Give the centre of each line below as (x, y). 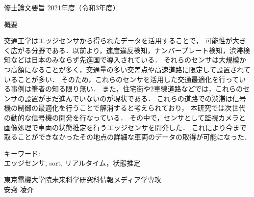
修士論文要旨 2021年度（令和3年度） (62, 7)
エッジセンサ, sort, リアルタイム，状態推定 (72, 163)
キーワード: (22, 153)
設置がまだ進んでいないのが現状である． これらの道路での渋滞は (128, 98)
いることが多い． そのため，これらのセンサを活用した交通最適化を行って (122, 79)
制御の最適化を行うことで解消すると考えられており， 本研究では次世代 (131, 108)
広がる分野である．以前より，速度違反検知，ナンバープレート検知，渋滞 (127, 50)
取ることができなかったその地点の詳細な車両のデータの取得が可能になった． (127, 137)
